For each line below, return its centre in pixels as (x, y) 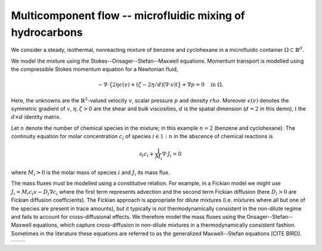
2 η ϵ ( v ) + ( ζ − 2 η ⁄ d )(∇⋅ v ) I (145, 85)
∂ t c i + (147, 155)
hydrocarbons (47, 32)
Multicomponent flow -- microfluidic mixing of (128, 16)
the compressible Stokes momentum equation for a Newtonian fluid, (95, 69)
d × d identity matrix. (36, 117)
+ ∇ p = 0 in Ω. (203, 85)
